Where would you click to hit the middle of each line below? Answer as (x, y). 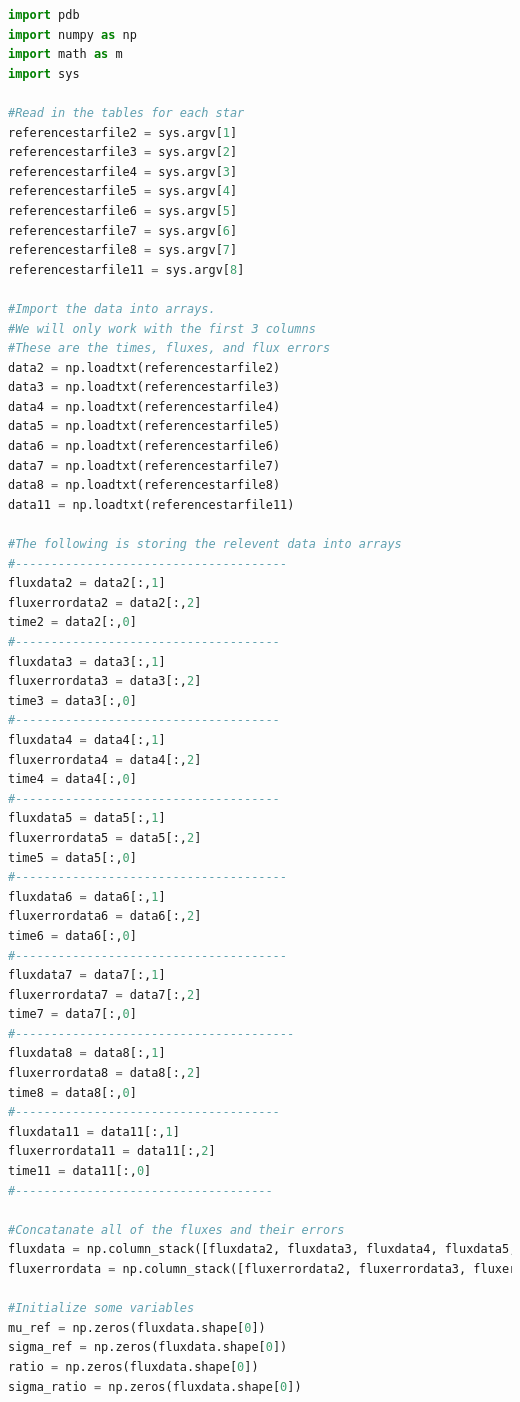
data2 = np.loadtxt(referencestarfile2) (144, 367)
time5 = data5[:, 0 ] (72, 857)
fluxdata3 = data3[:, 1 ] (87, 661)
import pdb (44, 15)
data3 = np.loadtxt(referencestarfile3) (144, 387)
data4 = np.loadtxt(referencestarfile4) (144, 406)
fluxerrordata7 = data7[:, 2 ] (105, 994)
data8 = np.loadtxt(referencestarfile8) (144, 485)
